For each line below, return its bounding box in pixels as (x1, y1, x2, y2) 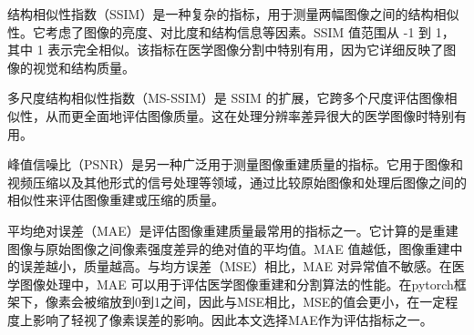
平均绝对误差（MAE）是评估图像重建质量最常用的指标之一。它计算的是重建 (7, 220, 459, 239)
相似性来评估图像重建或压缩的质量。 (7, 190, 224, 209)
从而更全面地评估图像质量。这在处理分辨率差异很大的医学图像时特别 (45, 106, 454, 125)
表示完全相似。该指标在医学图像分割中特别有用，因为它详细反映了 (47, 40, 444, 59)
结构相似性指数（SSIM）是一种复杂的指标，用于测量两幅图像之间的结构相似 (7, 5, 459, 23)
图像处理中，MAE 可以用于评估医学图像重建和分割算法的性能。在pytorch (19, 274, 454, 293)
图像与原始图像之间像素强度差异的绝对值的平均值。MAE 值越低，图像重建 (7, 239, 450, 258)
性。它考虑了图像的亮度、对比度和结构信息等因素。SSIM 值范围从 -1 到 (7, 22, 432, 41)
